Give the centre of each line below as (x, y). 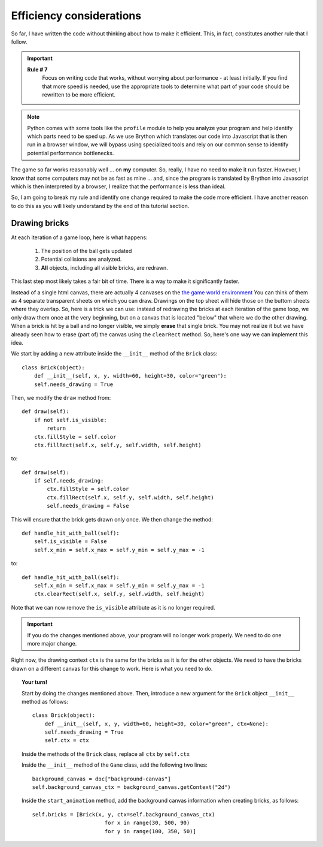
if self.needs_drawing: (69, 481)
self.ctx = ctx (67, 741)
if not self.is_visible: (70, 420)
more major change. (52, 643)
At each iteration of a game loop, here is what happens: (79, 237)
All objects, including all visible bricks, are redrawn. (105, 267)
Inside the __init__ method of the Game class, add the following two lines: (115, 765)
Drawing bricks (40, 223)
